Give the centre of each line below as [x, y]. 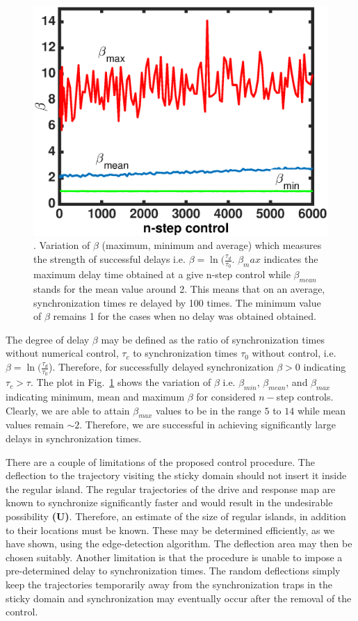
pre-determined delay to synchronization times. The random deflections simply [173, 571]
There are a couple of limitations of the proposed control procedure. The [160, 461]
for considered [226, 397]
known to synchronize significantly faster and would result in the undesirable [169, 502]
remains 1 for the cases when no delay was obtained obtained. [185, 316]
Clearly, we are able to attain [68, 410]
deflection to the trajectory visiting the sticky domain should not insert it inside [176, 475]
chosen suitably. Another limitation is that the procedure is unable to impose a [174, 557]
